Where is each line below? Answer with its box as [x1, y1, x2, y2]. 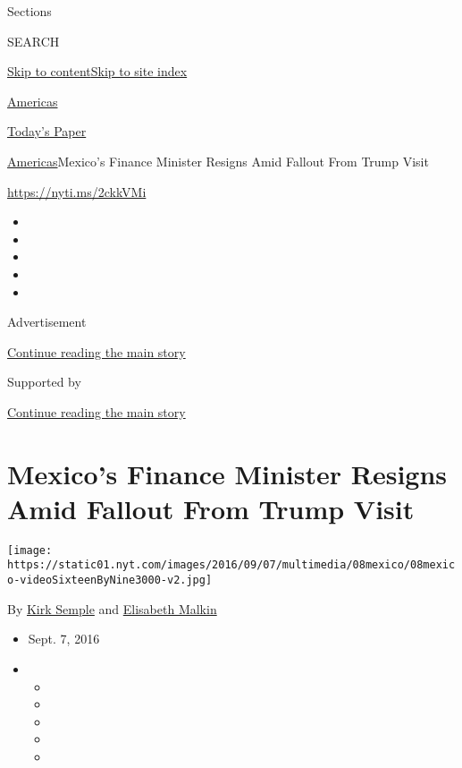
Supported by [7, 372, 81, 391]
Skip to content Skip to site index [7, 62, 188, 81]
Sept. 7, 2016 [28, 629, 100, 648]
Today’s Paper [7, 122, 87, 141]
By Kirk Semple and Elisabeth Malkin [7, 599, 217, 618]
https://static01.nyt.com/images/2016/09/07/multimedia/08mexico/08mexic [7, 559, 456, 572]
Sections [7, 2, 52, 20]
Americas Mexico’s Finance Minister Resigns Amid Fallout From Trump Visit [7, 151, 429, 170]
